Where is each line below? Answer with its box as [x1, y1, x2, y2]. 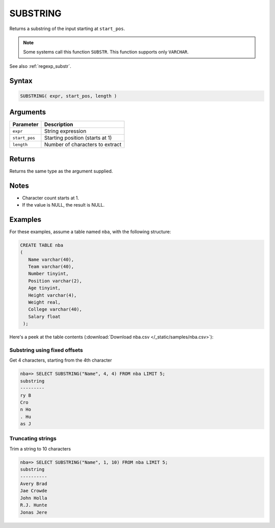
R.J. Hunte [20, 502, 47, 508]
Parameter [12, 121, 39, 128]
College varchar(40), [28, 307, 82, 312]
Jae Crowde [20, 488, 47, 494]
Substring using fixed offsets [9, 346, 84, 354]
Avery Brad [20, 481, 47, 487]
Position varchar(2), [28, 278, 82, 284]
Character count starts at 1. [22, 194, 79, 201]
